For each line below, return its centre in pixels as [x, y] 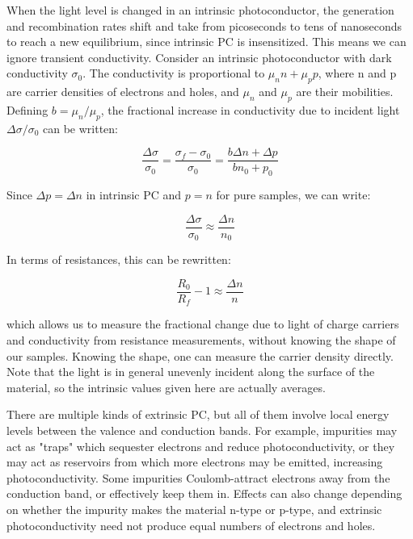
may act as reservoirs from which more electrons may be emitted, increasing [195, 462]
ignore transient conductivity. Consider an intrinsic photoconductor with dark [199, 57]
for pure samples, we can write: [293, 195]
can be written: [81, 128]
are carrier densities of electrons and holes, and [123, 92]
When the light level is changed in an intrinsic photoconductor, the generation [200, 10]
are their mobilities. [345, 92]
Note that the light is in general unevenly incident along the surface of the [191, 372]
